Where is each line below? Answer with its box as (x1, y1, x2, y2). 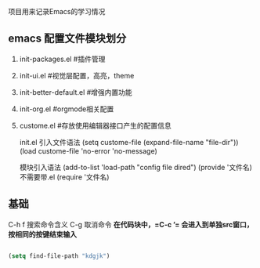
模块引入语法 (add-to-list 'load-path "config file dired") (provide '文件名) (19, 162, 253, 172)
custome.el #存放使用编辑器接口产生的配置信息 (19, 121, 172, 130)
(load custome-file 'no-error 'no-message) (19, 146, 158, 155)
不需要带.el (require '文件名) (19, 172, 110, 182)
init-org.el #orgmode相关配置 (19, 104, 114, 114)
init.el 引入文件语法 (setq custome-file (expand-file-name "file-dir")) (19, 137, 239, 147)
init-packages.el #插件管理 (19, 54, 106, 63)
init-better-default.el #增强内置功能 (19, 87, 133, 96)
